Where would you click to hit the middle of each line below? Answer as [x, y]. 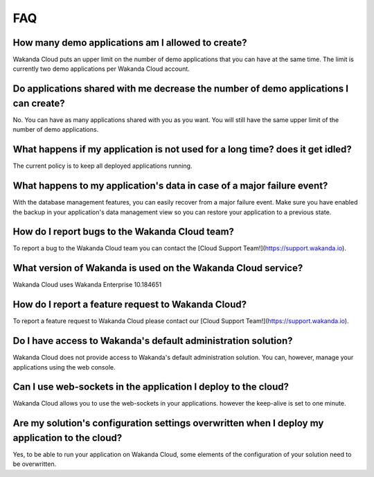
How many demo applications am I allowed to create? [130, 43]
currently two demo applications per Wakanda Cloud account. [101, 69]
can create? [39, 103]
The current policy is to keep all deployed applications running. [103, 166]
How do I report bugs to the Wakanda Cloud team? [124, 232]
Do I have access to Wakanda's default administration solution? [153, 341]
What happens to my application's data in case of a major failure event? [170, 186]
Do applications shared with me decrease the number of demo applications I [181, 89]
